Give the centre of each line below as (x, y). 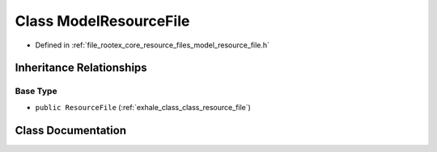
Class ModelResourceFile (102, 21)
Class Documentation (71, 130)
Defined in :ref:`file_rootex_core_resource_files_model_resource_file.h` (153, 45)
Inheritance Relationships (81, 68)
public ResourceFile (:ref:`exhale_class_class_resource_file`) (143, 107)
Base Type (36, 91)
